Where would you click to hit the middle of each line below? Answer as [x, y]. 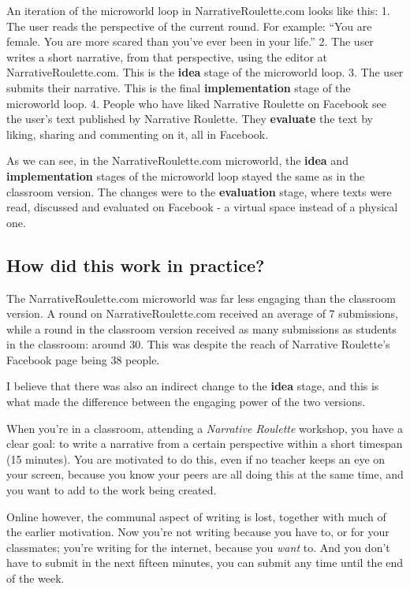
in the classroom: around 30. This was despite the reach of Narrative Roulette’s [198, 344]
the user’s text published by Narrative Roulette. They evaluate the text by [190, 119]
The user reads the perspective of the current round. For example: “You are [189, 26]
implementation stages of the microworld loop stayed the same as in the [186, 175]
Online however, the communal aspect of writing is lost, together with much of [196, 516]
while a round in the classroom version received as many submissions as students [201, 328]
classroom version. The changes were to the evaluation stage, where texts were [199, 191]
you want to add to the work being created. [112, 490]
